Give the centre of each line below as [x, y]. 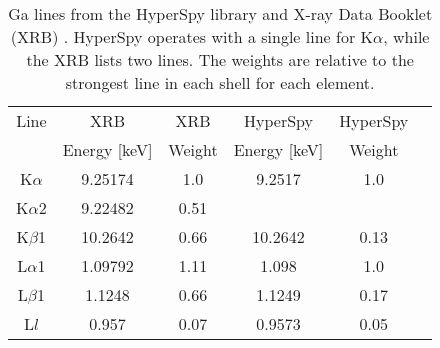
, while [406, 36]
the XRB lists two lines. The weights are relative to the [220, 59]
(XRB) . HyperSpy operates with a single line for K [191, 36]
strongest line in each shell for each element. [220, 82]
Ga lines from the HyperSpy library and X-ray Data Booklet [220, 13]
